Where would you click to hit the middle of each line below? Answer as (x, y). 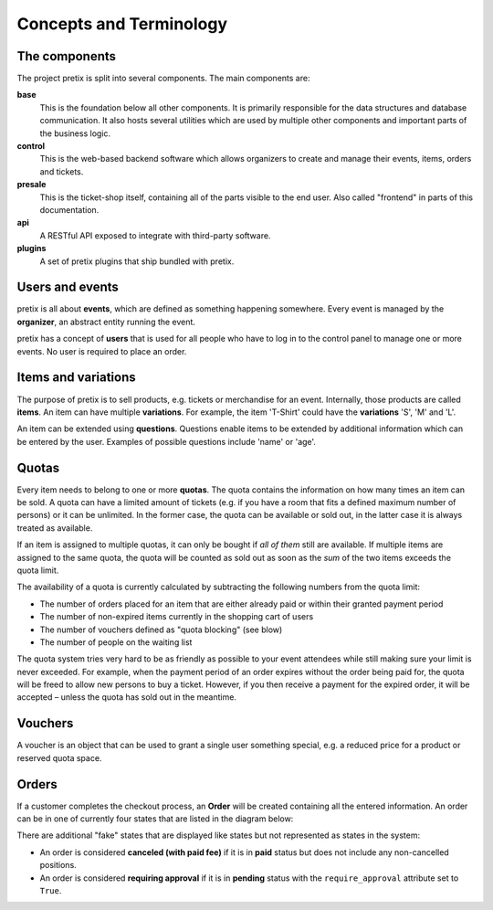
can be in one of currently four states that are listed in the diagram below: (155, 819)
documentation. (69, 209)
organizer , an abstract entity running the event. (106, 322)
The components (67, 56)
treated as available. (55, 528)
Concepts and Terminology (122, 24)
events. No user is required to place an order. (102, 351)
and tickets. (62, 171)
